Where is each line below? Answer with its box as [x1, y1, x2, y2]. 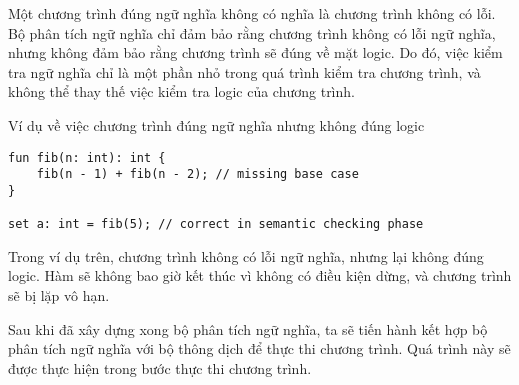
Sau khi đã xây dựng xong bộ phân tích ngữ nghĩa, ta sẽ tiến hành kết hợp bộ [8, 318, 488, 339]
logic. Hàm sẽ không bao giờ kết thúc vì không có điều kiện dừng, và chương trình [8, 265, 512, 286]
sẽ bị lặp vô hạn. [8, 285, 110, 306]
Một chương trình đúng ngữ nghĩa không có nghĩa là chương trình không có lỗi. [8, 3, 496, 23]
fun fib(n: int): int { [8, 150, 166, 165]
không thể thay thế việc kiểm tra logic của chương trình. [8, 81, 355, 102]
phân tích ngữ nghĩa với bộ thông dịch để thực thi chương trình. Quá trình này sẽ [8, 338, 511, 359]
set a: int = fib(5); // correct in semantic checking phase [8, 217, 424, 232]
